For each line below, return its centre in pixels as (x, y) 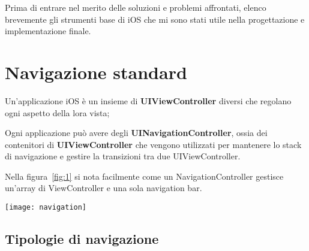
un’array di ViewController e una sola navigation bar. (103, 188)
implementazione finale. (48, 31)
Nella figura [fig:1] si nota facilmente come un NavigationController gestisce (144, 176)
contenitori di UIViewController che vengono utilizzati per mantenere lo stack (153, 144)
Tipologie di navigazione (82, 239)
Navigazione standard (96, 72)
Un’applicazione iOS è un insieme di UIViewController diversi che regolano (148, 100)
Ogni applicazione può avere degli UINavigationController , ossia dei (136, 133)
